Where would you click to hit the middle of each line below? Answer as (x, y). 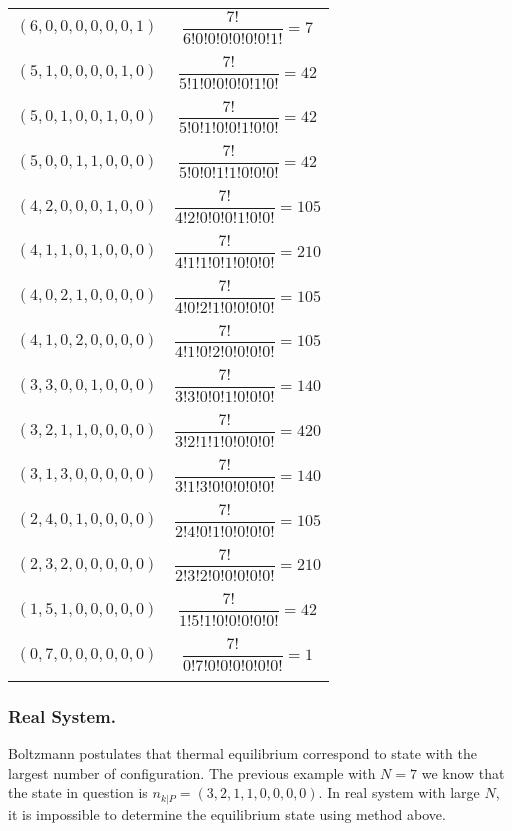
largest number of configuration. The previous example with (192, 772)
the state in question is (78, 792)
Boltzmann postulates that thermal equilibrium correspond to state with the (242, 753)
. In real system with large (399, 792)
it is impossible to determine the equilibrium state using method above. (227, 813)
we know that (463, 772)
